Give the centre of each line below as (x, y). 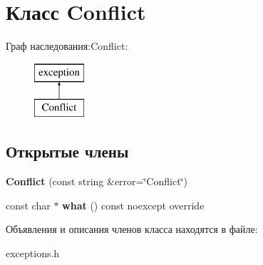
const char (28, 205)
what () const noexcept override (133, 205)
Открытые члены (67, 151)
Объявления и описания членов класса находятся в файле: (132, 229)
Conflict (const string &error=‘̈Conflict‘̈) (97, 181)
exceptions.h (33, 253)
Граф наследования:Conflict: (67, 46)
